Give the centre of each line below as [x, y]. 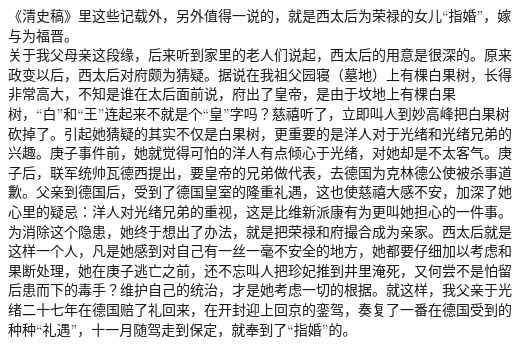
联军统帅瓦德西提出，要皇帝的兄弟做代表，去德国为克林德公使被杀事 [273, 171]
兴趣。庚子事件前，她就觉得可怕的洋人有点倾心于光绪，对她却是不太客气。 [253, 152]
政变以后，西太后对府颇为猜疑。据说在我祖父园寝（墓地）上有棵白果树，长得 [260, 73]
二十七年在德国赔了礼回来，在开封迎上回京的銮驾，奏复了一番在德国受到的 [266, 308]
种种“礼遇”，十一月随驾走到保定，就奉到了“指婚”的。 [182, 328]
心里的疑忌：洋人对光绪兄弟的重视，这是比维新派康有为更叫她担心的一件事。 [260, 210]
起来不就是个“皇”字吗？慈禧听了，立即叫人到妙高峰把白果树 [314, 112]
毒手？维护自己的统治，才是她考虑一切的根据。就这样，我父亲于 [287, 289]
